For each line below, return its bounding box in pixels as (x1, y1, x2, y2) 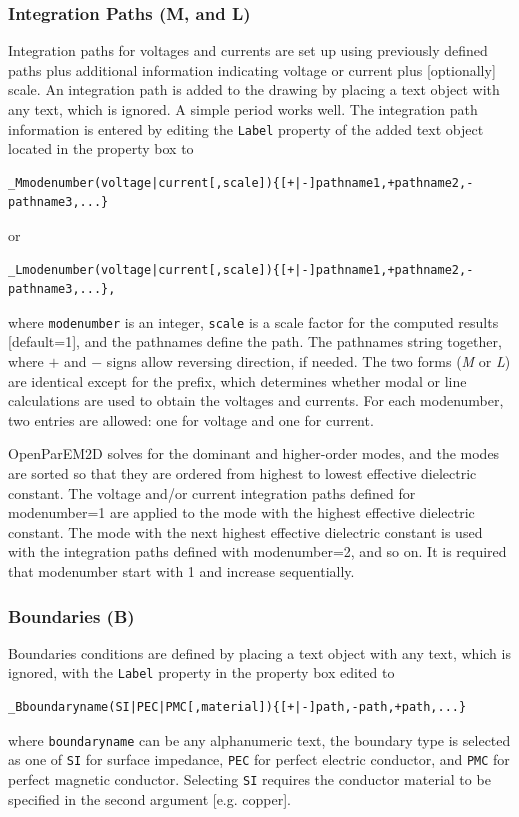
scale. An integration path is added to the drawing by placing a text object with (8, 79, 500, 100)
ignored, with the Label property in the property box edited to (8, 662, 395, 683)
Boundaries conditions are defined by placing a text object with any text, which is (8, 642, 511, 663)
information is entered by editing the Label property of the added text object (8, 118, 484, 139)
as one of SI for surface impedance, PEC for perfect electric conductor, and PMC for (8, 749, 510, 770)
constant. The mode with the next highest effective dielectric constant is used (8, 521, 483, 542)
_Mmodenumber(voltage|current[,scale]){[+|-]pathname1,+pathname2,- (8, 175, 474, 190)
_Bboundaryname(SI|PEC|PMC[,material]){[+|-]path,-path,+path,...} (8, 700, 467, 715)
